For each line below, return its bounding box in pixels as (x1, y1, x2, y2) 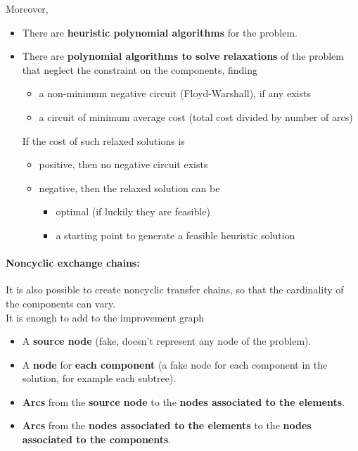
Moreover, (6, 1, 49, 15)
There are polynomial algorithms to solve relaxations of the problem (22, 49, 344, 63)
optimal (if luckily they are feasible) (56, 204, 210, 219)
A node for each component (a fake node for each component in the (22, 357, 328, 371)
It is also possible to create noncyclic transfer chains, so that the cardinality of (6, 282, 344, 297)
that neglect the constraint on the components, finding (22, 62, 258, 77)
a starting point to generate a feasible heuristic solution (56, 227, 295, 242)
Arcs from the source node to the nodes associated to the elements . (22, 394, 345, 409)
